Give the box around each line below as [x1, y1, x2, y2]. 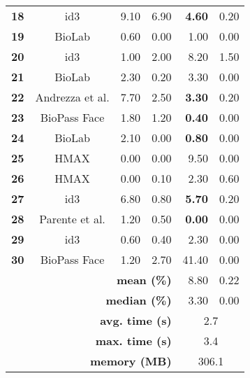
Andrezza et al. [35, 89, 110, 105]
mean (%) [116, 272, 172, 288]
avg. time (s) [100, 312, 172, 328]
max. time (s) [95, 332, 172, 349]
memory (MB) [90, 353, 172, 369]
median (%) [105, 292, 172, 308]
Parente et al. [39, 211, 105, 227]
